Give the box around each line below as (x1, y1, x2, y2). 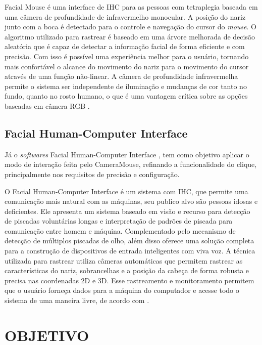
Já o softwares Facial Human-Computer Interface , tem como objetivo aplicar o (5, 149, 249, 159)
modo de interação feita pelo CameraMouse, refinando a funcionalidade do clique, (5, 159, 257, 169)
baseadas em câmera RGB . (5, 100, 90, 111)
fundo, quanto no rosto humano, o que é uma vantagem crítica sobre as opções (5, 91, 248, 101)
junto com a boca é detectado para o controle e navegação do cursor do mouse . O (5, 21, 256, 32)
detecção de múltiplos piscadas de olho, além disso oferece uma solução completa (5, 235, 254, 246)
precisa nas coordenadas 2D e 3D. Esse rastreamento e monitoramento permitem (5, 275, 254, 285)
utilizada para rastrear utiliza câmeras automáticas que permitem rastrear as (5, 255, 243, 266)
